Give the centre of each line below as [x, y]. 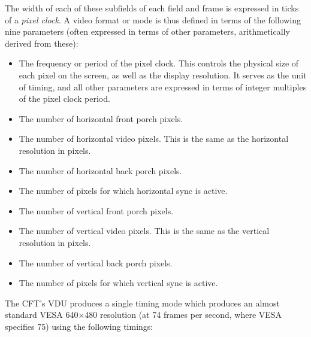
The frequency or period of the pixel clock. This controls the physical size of [159, 63]
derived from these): [42, 43]
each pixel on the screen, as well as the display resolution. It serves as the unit [163, 75]
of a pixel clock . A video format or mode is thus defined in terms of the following [153, 19]
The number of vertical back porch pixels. [96, 262]
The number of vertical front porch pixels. [96, 210]
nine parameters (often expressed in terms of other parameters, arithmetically [147, 31]
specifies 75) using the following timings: [79, 326]
